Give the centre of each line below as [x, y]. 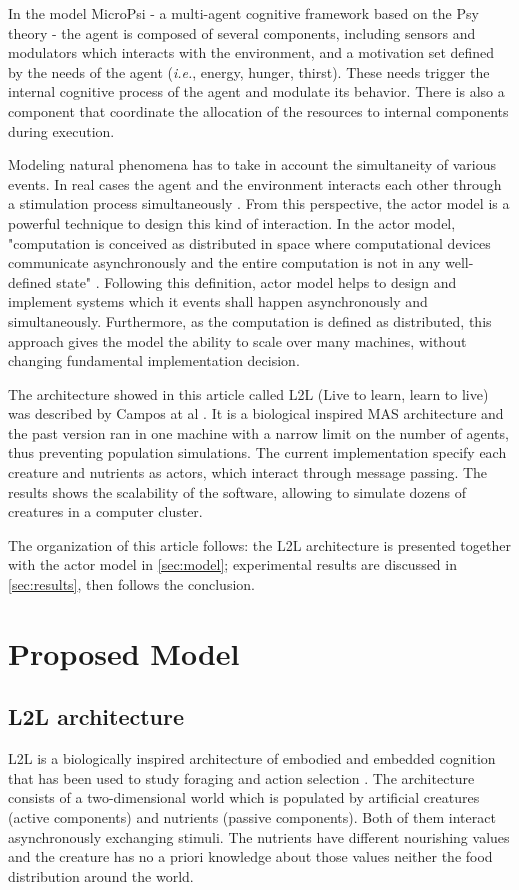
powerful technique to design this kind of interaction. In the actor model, [232, 222]
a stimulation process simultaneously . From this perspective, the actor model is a [259, 203]
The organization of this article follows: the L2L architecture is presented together [259, 544]
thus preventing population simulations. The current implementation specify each [257, 452]
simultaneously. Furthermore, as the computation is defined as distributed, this [250, 320]
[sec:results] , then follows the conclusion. [131, 584]
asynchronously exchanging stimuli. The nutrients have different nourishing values [259, 836]
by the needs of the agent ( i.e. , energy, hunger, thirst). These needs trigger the [249, 71]
